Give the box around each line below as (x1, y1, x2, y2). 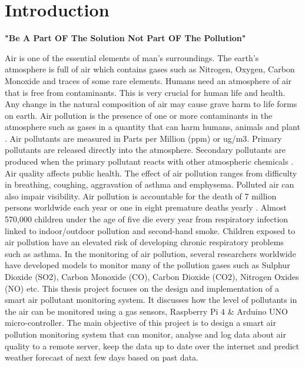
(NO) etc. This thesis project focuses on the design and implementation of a (5, 282, 279, 294)
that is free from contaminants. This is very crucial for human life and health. (5, 86, 286, 98)
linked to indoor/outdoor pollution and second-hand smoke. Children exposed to (5, 224, 296, 236)
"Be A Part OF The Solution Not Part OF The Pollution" (5, 32, 246, 44)
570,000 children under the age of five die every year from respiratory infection (5, 213, 289, 225)
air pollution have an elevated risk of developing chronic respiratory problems (5, 236, 284, 248)
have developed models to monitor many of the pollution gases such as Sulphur (5, 259, 290, 271)
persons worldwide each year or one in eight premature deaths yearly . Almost (5, 201, 287, 213)
